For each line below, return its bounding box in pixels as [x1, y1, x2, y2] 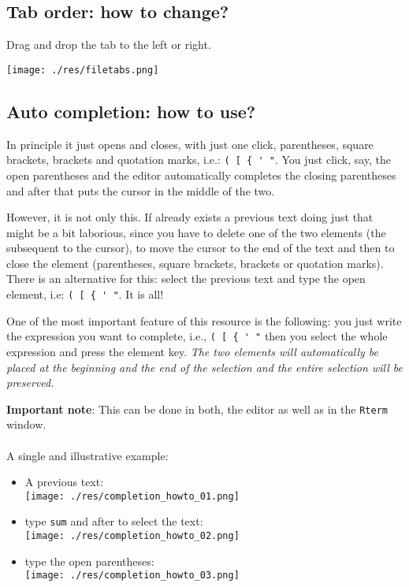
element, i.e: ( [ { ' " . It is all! [6, 286, 164, 303]
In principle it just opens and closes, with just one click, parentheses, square [6, 136, 374, 152]
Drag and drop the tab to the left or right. [6, 36, 211, 53]
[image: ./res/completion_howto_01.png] [24, 490, 240, 502]
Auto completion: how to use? [6, 98, 256, 123]
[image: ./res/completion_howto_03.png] [24, 570, 240, 581]
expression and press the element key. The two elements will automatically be [6, 343, 379, 359]
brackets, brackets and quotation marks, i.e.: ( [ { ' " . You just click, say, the [6, 151, 392, 168]
